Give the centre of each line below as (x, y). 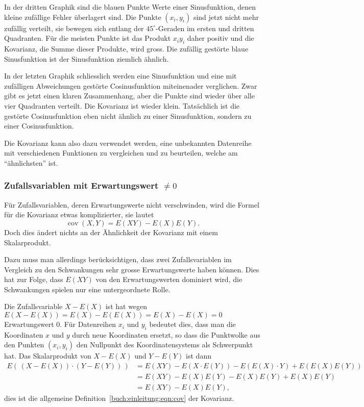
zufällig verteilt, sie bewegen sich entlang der (74, 28)
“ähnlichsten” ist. (31, 162)
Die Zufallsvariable (33, 306)
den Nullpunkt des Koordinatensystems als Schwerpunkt (165, 345)
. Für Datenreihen (88, 324)
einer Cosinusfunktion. (39, 126)
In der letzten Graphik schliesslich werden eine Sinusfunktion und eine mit (120, 76)
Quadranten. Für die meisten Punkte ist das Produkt (88, 38)
